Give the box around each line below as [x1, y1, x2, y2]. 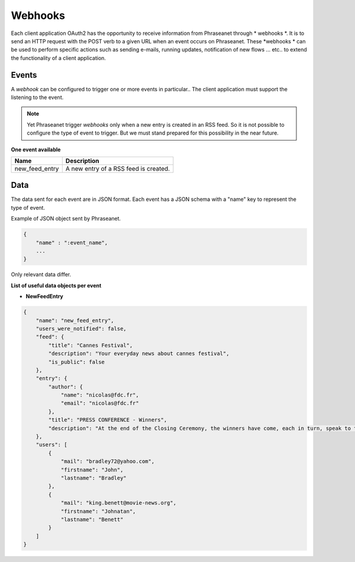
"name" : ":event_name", [35, 239, 108, 246]
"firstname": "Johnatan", [60, 507, 136, 515]
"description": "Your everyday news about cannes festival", [48, 350, 230, 357]
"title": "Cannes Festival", [48, 341, 133, 349]
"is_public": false [48, 359, 105, 365]
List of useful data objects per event [11, 282, 102, 289]
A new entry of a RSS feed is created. [65, 164, 170, 173]
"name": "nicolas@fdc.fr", [60, 392, 139, 398]
